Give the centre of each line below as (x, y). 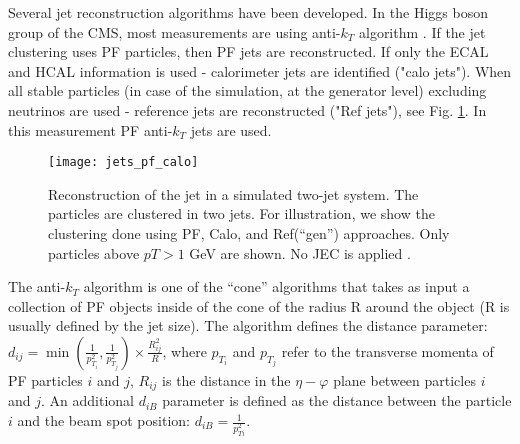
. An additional (87, 400)
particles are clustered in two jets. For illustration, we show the (241, 213)
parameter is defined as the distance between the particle (337, 400)
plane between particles (404, 379)
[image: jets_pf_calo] (123, 162)
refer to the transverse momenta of (387, 350)
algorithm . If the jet (422, 31)
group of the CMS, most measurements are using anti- (174, 31)
